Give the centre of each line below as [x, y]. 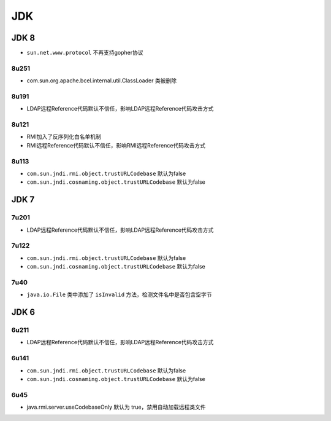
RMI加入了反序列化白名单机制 [64, 137]
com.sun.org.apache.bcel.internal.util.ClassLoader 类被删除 [102, 81]
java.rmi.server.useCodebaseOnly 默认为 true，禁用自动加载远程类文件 [116, 407]
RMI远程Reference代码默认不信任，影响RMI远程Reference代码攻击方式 [116, 145]
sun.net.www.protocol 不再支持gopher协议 [85, 53]
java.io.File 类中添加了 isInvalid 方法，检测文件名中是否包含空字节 [119, 294]
